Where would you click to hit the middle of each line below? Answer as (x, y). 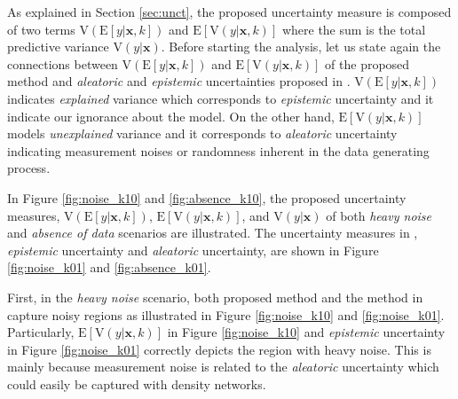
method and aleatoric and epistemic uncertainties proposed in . (179, 81)
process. (29, 168)
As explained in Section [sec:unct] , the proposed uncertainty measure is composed (229, 12)
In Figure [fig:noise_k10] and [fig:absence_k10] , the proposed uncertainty (207, 197)
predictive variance (58, 47)
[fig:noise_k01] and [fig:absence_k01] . (109, 267)
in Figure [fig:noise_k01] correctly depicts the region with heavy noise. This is (219, 349)
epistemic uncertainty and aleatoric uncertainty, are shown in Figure (193, 250)
